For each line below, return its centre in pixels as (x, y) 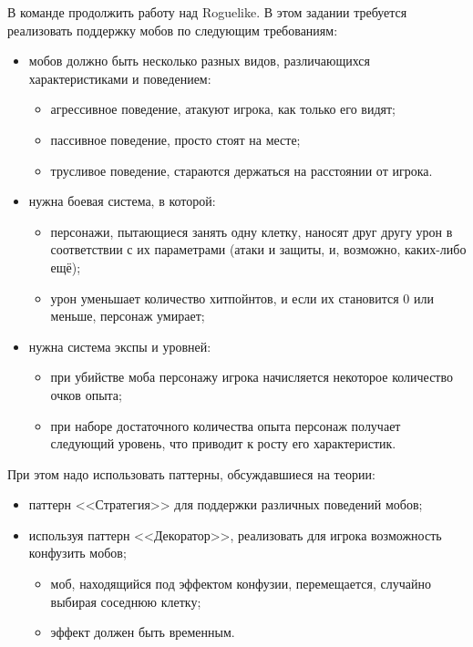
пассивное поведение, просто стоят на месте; (175, 139)
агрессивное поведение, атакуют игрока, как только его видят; (223, 109)
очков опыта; (86, 394)
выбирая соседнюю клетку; (126, 601)
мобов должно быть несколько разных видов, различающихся (199, 61)
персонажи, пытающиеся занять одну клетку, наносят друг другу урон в (252, 231)
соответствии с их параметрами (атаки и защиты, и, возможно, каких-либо (258, 249)
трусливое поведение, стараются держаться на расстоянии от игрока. (242, 170)
